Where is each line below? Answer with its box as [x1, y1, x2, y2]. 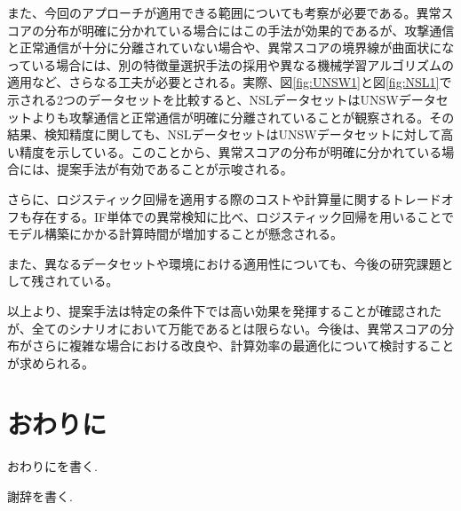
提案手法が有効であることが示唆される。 [56, 160, 293, 178]
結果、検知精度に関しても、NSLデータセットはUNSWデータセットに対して [7, 125, 441, 144]
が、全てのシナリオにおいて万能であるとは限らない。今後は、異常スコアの [7, 318, 442, 337]
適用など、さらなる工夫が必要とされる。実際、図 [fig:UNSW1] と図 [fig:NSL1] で [7, 73, 452, 91]
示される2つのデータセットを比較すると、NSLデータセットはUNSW [7, 90, 399, 108]
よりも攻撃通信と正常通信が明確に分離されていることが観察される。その [31, 107, 455, 126]
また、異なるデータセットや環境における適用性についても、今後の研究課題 [7, 254, 441, 272]
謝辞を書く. [7, 487, 73, 505]
